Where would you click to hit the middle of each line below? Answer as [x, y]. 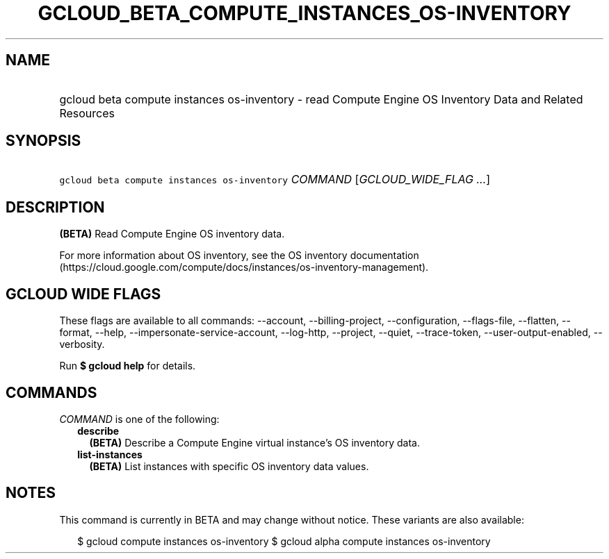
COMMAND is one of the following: [139, 419]
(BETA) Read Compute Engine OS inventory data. [172, 234]
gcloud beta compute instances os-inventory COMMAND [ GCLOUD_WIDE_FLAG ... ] [275, 180]
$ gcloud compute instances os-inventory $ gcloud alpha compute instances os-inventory [284, 541]
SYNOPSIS [43, 141]
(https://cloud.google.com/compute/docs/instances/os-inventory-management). [244, 267]
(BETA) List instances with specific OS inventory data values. [229, 466]
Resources [87, 113]
